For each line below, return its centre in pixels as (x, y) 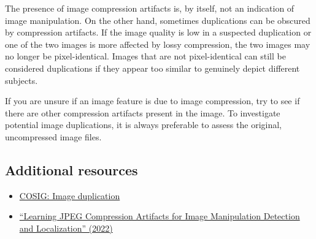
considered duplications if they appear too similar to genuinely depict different (152, 68)
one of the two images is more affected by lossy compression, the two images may (158, 44)
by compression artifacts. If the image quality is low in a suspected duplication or (158, 32)
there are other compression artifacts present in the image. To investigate (143, 112)
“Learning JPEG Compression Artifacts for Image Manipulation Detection (160, 216)
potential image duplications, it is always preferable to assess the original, (143, 125)
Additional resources (71, 169)
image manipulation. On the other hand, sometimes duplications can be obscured (158, 20)
